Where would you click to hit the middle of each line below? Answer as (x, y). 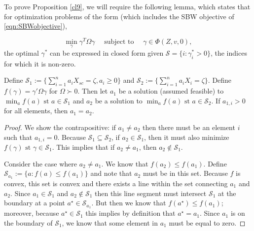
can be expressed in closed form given (107, 53)
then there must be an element (189, 127)
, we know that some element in (110, 222)
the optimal (21, 53)
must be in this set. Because (185, 173)
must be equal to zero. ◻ (207, 222)
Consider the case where (40, 163)
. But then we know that (129, 203)
